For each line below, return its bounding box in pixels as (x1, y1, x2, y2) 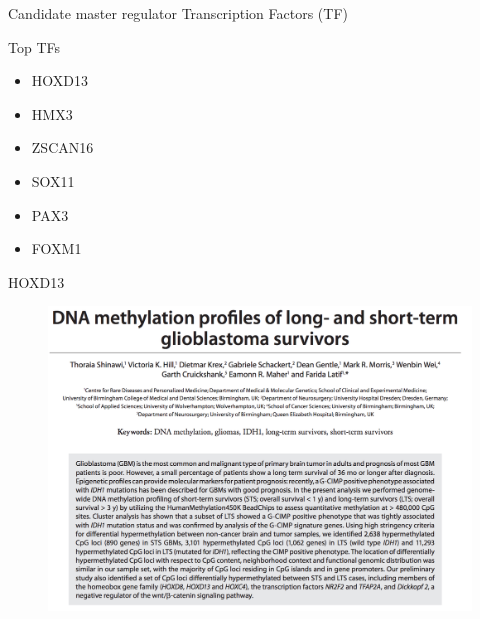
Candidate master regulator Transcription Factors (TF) (8, 3, 348, 23)
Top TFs (8, 36, 60, 57)
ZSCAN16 (31, 137, 94, 158)
